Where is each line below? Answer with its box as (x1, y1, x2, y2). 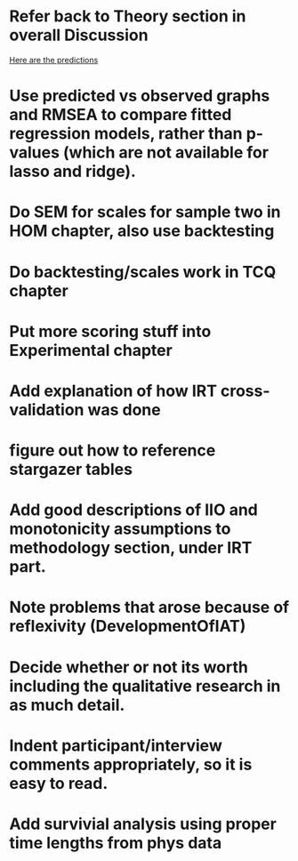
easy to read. (9, 773, 109, 793)
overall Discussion (9, 25, 149, 45)
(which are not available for (62, 142, 270, 163)
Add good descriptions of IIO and (9, 500, 258, 520)
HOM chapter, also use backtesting (9, 221, 275, 241)
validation (9, 399, 85, 420)
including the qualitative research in (9, 676, 281, 696)
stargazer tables (9, 460, 133, 479)
